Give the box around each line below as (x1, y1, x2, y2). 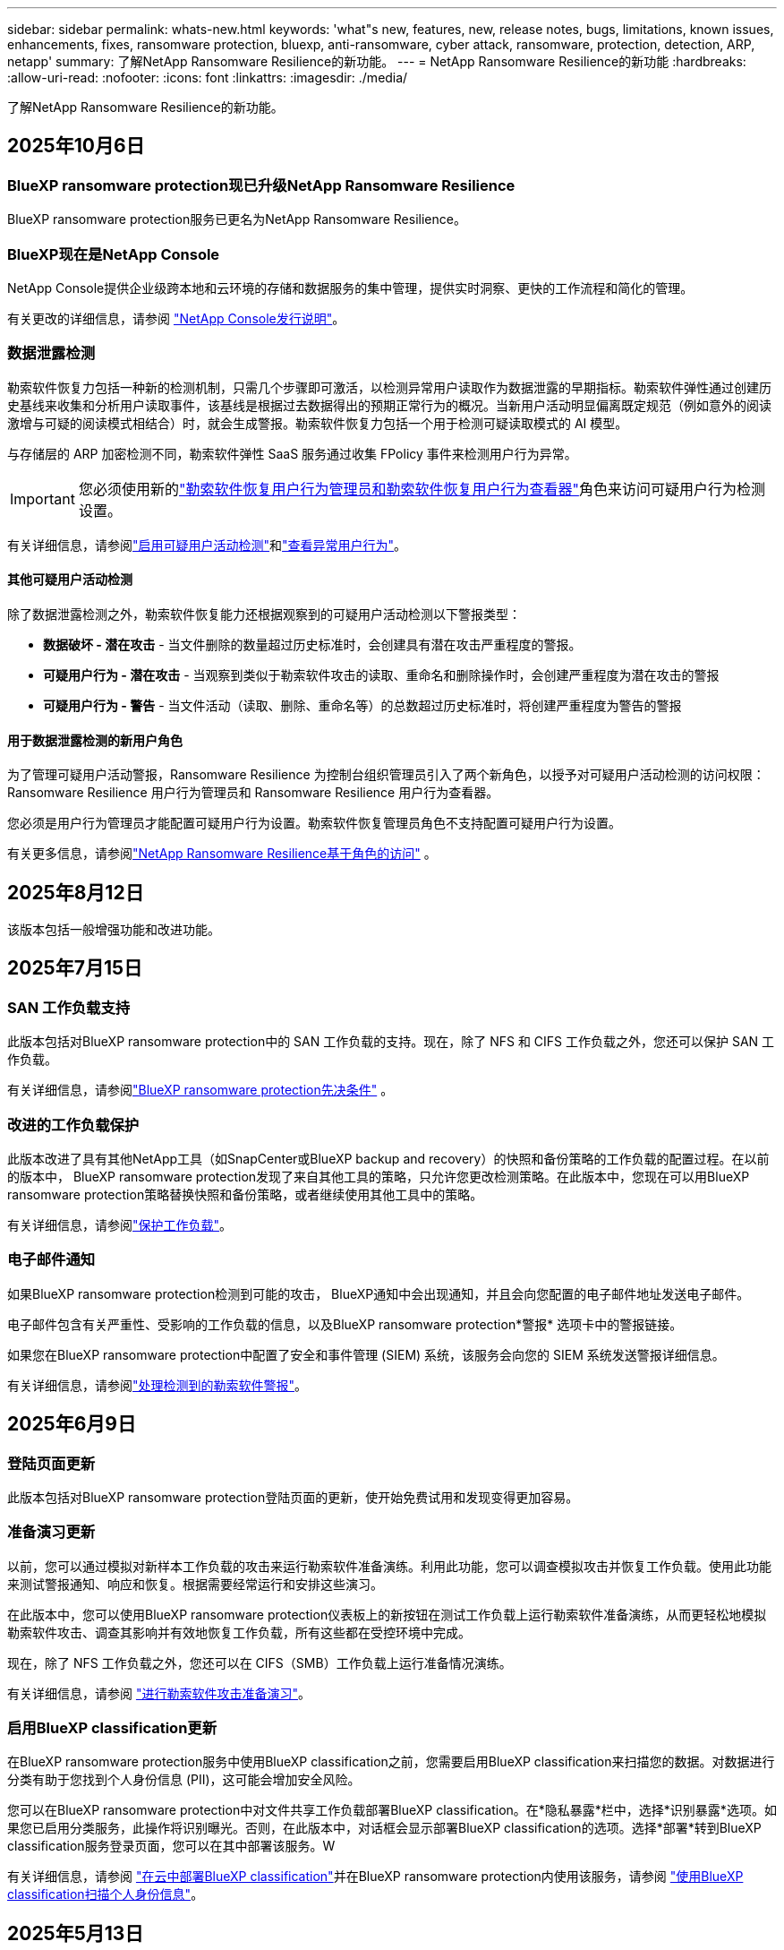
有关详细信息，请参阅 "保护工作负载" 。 (7, 1216, 233, 1233)
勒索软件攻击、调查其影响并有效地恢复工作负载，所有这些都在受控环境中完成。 (7, 1624, 471, 1640)
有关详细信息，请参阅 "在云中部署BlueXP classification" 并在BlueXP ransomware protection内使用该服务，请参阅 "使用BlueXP (7, 1868, 744, 1885)
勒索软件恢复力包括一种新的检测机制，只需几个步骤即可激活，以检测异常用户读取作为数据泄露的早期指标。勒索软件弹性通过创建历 (7, 379, 771, 395)
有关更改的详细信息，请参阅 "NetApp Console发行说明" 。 (7, 310, 345, 326)
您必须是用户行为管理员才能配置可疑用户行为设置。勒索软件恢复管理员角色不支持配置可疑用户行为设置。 (7, 815, 621, 831)
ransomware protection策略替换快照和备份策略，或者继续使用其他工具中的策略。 (7, 1186, 483, 1202)
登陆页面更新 (7, 1454, 96, 1473)
